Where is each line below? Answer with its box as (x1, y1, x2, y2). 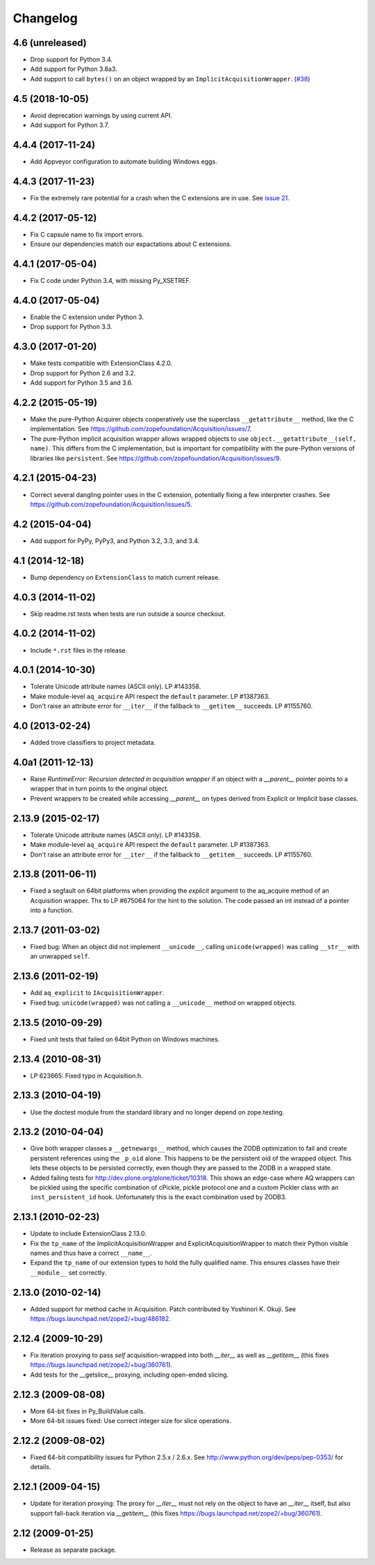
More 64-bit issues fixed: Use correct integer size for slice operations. (30, 1417, 232, 1425)
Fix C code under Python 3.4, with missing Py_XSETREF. (30, 277, 191, 285)
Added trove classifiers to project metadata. (30, 738, 156, 747)
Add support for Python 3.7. (30, 121, 110, 129)
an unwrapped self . (30, 952, 90, 961)
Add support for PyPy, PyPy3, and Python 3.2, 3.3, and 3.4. (30, 536, 200, 545)
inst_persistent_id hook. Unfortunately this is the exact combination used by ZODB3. (30, 1193, 287, 1201)
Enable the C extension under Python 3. (30, 313, 144, 321)
